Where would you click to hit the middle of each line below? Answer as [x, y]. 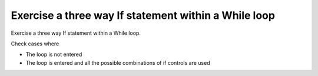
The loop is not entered [54, 54]
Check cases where [35, 44]
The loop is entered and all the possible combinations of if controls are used [118, 62]
